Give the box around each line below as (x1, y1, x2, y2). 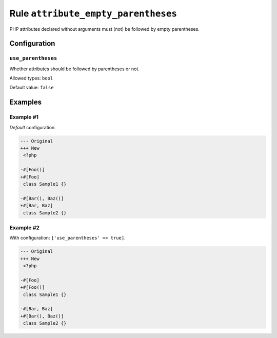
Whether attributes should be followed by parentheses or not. (9, 66, 140, 72)
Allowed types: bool (9, 75, 53, 82)
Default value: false (9, 85, 54, 91)
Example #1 (9, 113, 38, 121)
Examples (9, 98, 42, 107)
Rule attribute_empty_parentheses (9, 8, 177, 19)
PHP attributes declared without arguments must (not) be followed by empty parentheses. (9, 26, 200, 32)
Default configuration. (9, 124, 56, 130)
